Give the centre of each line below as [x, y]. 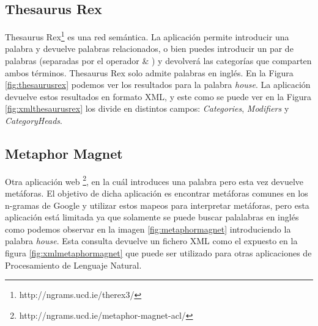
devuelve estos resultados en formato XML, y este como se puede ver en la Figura [158, 96]
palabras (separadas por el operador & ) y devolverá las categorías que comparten [158, 61]
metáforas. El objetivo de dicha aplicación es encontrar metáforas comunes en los [157, 193]
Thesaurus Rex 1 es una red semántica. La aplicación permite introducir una [147, 36]
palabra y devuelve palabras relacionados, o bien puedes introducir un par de [149, 49]
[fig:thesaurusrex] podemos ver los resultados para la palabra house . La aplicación [158, 85]
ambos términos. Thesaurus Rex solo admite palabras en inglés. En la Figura [149, 72]
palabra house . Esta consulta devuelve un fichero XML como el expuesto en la [151, 241]
